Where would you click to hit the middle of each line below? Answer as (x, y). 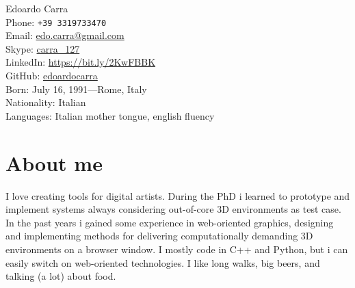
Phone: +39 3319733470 (56, 22)
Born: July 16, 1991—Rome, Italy (76, 89)
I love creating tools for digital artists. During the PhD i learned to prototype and (178, 195)
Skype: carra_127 (43, 48)
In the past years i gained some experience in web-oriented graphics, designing (170, 222)
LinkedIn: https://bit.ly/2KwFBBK (81, 62)
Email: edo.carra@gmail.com (65, 35)
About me (54, 162)
